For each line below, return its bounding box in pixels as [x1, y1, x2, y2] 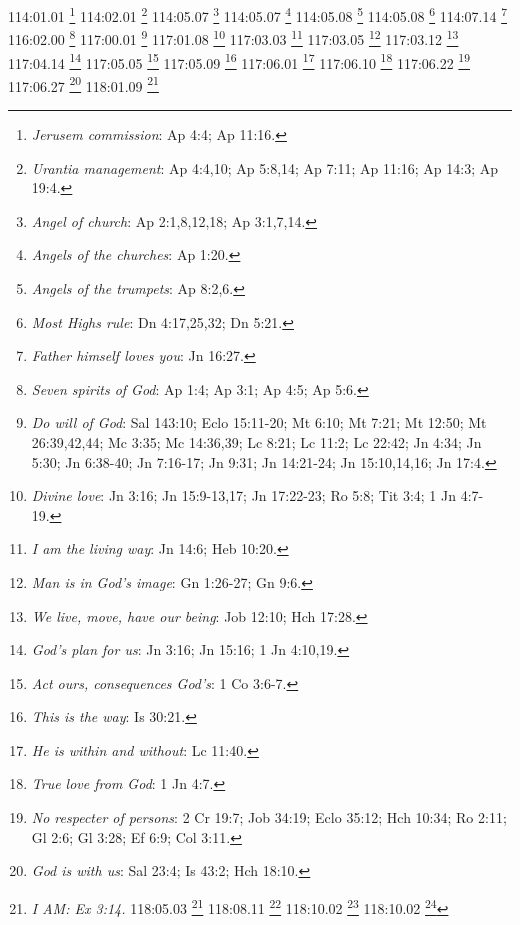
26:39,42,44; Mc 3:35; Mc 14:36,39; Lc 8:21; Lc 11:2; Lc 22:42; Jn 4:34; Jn [31, 431, 482, 452]
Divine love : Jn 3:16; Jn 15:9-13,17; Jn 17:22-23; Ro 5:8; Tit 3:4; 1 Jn [31, 485, 456, 506]
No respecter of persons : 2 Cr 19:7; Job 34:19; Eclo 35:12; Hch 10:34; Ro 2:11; [31, 807, 507, 828]
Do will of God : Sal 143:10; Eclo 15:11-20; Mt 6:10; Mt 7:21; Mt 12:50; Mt [31, 412, 487, 433]
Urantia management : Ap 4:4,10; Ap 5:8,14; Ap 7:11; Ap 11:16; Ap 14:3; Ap [31, 157, 499, 178]
